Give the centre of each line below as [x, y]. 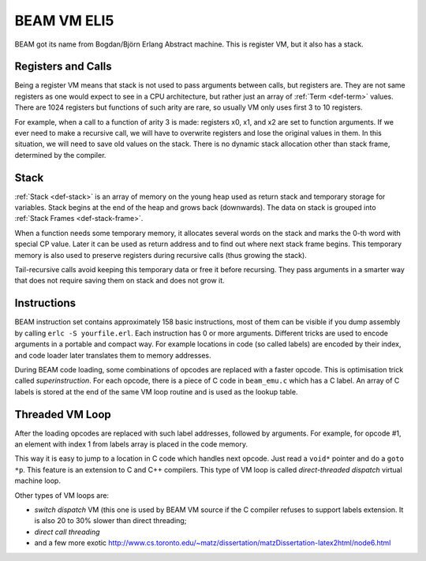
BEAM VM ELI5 [64, 21]
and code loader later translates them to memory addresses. [113, 355]
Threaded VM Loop [63, 414]
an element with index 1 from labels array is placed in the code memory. [131, 444]
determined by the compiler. [60, 155]
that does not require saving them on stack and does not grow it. [120, 281]
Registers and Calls [63, 67]
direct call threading [67, 532]
